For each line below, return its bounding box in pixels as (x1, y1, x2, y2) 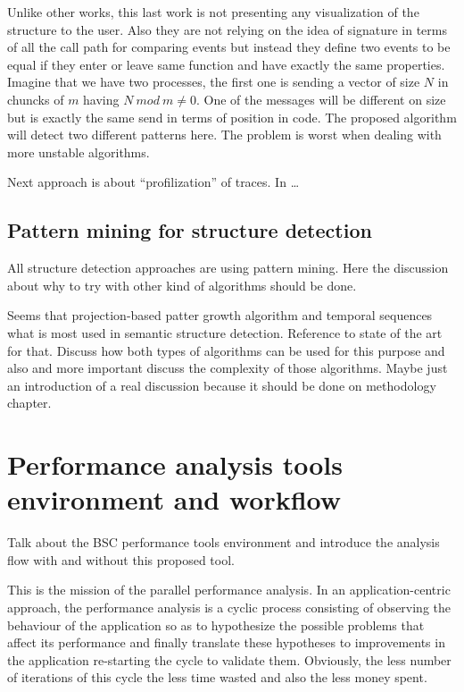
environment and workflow (7, 481, 342, 518)
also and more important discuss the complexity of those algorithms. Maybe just (7, 359, 448, 377)
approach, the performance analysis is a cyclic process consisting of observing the (7, 597, 452, 616)
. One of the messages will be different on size (195, 89, 446, 108)
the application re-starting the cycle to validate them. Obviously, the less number (7, 650, 452, 669)
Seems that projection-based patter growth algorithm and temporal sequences (7, 306, 433, 325)
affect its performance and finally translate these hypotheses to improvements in (7, 633, 445, 652)
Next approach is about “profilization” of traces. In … (7, 173, 300, 191)
